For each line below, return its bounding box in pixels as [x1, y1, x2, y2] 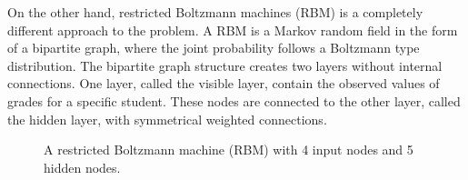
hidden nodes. [44, 157, 121, 176]
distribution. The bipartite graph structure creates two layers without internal [7, 55, 443, 75]
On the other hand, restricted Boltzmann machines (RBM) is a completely [7, 3, 423, 21]
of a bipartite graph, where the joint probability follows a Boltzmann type [7, 38, 420, 57]
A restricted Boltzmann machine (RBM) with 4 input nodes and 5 [44, 140, 413, 159]
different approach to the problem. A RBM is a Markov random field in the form [7, 20, 458, 39]
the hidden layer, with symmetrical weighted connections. [7, 109, 327, 128]
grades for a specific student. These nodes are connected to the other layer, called [7, 91, 461, 110]
